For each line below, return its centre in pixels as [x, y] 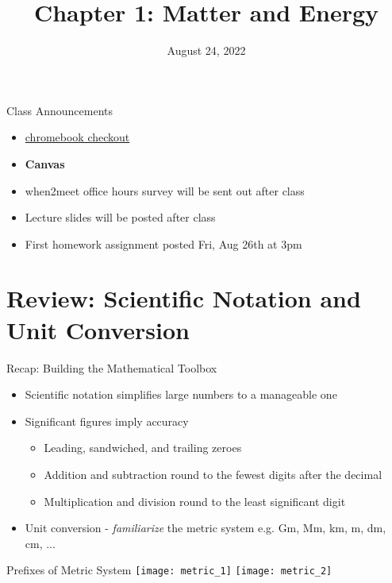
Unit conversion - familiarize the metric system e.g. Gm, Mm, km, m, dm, [206, 528]
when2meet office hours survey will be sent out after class [165, 190]
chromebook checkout [77, 137]
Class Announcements [60, 110]
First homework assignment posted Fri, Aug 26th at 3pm [163, 243]
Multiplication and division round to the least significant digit [195, 501]
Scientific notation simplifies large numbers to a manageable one [181, 394]
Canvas [45, 163]
